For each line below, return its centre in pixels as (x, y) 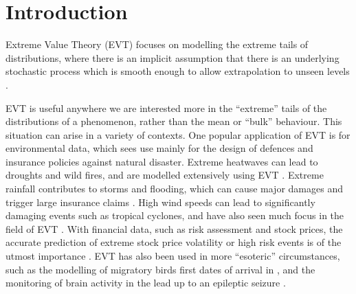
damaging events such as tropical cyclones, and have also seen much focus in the (175, 215)
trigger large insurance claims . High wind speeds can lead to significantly (160, 202)
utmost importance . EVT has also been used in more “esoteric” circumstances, (173, 256)
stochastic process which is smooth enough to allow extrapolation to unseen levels (178, 71)
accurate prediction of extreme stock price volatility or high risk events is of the (174, 242)
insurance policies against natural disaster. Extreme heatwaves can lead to (162, 161)
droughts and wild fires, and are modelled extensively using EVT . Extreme (165, 175)
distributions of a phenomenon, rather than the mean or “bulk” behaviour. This (174, 121)
